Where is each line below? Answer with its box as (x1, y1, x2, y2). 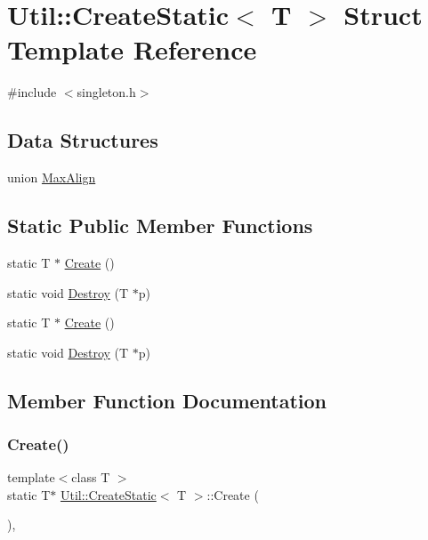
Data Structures (7, 126, 158, 154)
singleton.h (77, 83, 136, 101)
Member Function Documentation (7, 386, 327, 414)
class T (71, 468, 110, 487)
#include (7, 83, 57, 101)
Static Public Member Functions (7, 212, 313, 239)
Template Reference (7, 31, 257, 68)
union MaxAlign (7, 168, 96, 187)
